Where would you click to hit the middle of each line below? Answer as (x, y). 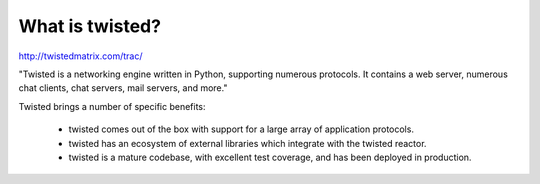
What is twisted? (90, 26)
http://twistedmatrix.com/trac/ (80, 56)
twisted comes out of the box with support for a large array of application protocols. (241, 129)
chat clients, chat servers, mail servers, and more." (123, 88)
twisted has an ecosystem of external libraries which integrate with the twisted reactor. (247, 143)
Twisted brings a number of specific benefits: (112, 106)
